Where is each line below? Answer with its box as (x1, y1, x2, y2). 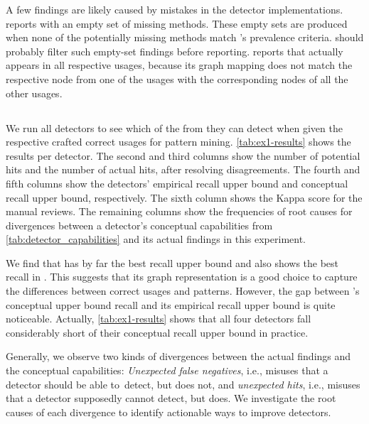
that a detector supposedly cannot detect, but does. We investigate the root (6, 391, 336, 406)
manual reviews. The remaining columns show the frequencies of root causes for (6, 204, 353, 219)
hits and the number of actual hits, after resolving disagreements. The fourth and (6, 162, 360, 177)
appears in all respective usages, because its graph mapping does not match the (6, 58, 353, 72)
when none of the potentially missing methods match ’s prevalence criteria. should (6, 30, 364, 45)
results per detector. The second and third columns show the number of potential (6, 148, 360, 163)
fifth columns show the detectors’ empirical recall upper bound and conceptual (6, 175, 348, 190)
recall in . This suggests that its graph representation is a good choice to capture (6, 269, 358, 284)
